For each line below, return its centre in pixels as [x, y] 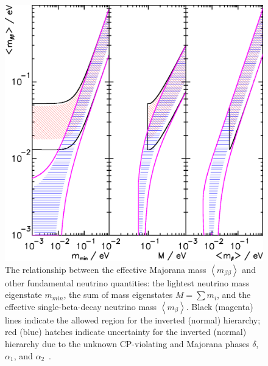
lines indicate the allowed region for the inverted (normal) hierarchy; [133, 319]
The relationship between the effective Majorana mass [106, 269]
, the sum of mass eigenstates [118, 295]
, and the [234, 295]
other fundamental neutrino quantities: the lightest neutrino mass [127, 282]
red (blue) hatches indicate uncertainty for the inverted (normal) [126, 332]
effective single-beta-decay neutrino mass [81, 306]
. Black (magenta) [220, 306]
